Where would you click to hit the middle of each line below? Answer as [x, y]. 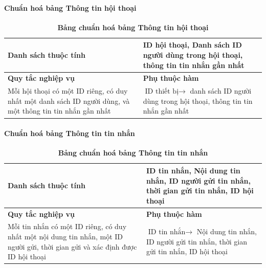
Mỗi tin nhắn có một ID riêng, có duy [67, 226]
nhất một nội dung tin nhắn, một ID [65, 236]
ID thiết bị [162, 92]
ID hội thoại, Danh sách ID [192, 45]
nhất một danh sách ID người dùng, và [69, 100]
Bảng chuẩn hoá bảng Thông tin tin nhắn [133, 153]
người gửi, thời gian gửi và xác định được [72, 246]
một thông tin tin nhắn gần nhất [59, 111]
